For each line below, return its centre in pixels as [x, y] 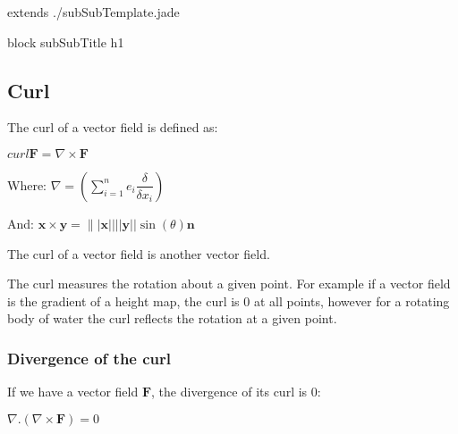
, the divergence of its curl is [229, 392]
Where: [27, 184]
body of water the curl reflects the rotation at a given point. [172, 318]
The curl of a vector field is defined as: [113, 127]
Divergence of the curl [89, 358]
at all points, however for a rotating [352, 300]
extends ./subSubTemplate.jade [93, 12]
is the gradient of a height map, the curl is [123, 300]
